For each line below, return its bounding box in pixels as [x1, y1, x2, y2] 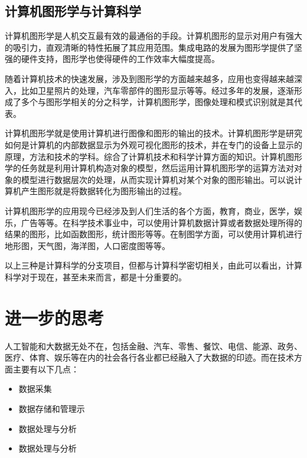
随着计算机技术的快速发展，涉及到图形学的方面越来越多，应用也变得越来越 [5, 72, 294, 84]
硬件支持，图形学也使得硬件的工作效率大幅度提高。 [21, 53, 220, 65]
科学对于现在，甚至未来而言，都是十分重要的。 [5, 270, 187, 283]
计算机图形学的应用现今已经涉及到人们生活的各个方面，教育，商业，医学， [5, 204, 294, 217]
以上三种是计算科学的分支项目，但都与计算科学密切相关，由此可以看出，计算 [5, 259, 302, 271]
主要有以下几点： [12, 362, 79, 375]
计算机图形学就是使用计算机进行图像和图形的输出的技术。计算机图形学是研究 [5, 127, 302, 139]
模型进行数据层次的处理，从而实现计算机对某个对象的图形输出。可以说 [21, 173, 294, 185]
